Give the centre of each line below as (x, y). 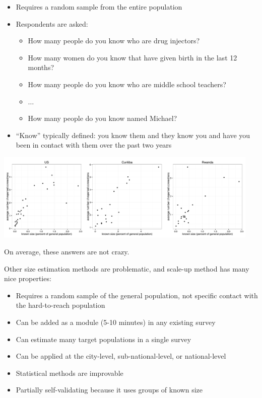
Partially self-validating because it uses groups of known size (109, 390)
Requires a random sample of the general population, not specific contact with (137, 295)
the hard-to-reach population (60, 305)
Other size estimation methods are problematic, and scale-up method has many (127, 268)
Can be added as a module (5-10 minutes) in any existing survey (116, 322)
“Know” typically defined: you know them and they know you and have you (133, 135)
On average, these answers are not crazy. (67, 251)
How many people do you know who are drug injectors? (114, 41)
